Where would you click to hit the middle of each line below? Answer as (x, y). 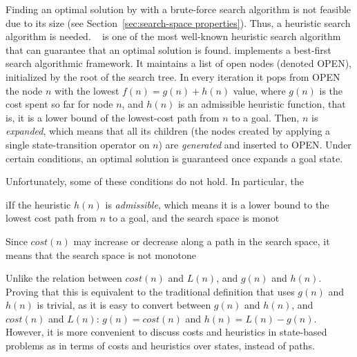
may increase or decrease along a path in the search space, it (202, 241)
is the (331, 90)
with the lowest (87, 90)
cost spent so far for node (59, 104)
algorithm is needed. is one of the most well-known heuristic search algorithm (173, 36)
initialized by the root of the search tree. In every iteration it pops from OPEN (173, 76)
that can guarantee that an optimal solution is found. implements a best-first (168, 49)
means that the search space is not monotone (101, 254)
